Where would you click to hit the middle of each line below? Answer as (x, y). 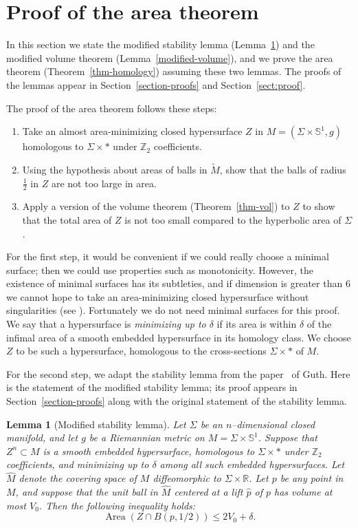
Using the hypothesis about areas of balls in (115, 169)
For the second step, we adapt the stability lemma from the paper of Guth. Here (178, 373)
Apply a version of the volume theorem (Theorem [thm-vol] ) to (156, 206)
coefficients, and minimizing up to (78, 464)
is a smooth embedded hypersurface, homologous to (149, 451)
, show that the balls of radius (283, 169)
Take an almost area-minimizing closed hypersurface (132, 131)
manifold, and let (42, 437)
